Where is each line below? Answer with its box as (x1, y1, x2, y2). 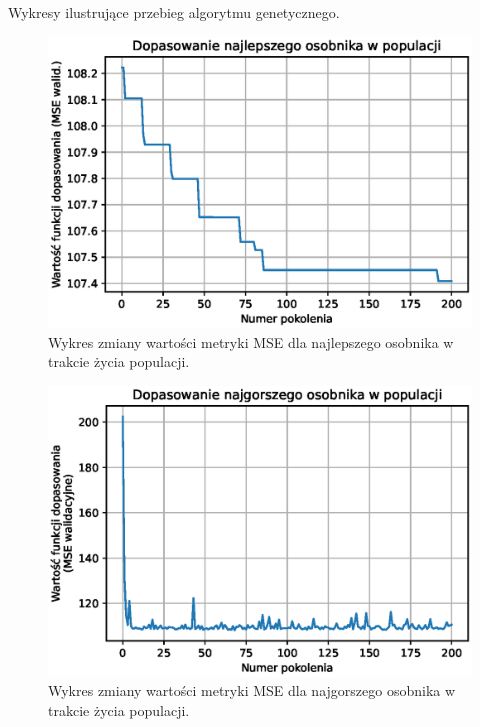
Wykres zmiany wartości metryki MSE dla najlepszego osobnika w (48, 331, 454, 352)
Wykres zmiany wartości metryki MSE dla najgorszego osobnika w (48, 680, 456, 701)
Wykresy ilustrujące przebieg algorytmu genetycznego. (8, 2, 340, 22)
